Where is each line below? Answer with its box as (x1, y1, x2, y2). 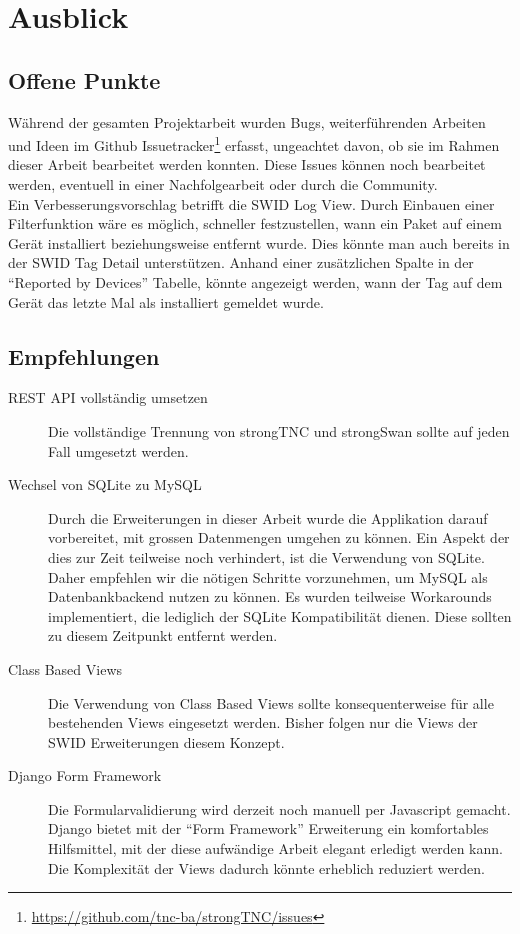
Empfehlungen (8, 340, 160, 371)
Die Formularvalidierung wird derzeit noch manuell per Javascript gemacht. (48, 798, 511, 819)
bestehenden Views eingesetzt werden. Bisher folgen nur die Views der (48, 712, 478, 733)
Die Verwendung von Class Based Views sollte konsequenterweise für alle (48, 692, 494, 713)
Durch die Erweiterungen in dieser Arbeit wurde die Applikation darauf (48, 507, 488, 528)
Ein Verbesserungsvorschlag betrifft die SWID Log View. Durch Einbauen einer (8, 193, 495, 214)
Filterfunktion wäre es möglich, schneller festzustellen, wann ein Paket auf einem (8, 213, 502, 234)
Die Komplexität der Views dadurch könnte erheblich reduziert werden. (48, 857, 485, 878)
